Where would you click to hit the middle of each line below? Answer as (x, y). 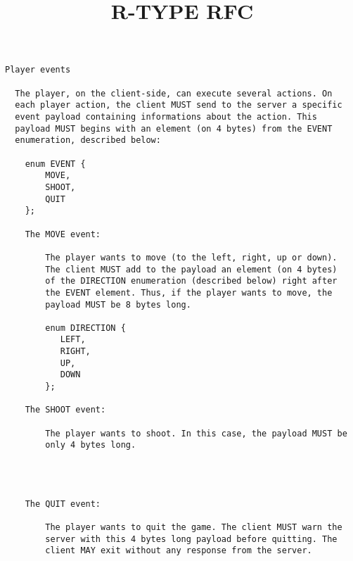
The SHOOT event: (65, 410)
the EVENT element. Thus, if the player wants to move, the (189, 292)
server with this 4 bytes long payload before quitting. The (191, 539)
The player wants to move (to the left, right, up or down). (191, 257)
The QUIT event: (63, 504)
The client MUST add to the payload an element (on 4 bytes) (191, 269)
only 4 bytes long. (91, 445)
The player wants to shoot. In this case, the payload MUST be (196, 433)
